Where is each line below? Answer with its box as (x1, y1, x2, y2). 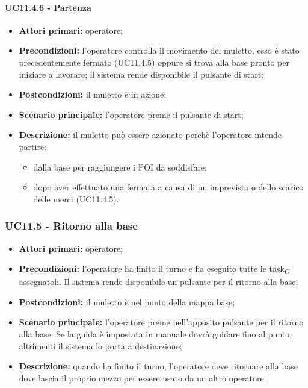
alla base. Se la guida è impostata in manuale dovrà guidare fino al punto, (19, 328, 292, 340)
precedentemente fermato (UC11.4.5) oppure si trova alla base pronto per (19, 55, 289, 68)
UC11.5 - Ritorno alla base (5, 218, 138, 233)
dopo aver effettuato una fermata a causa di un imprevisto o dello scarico (33, 181, 304, 193)
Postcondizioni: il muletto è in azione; (19, 88, 167, 101)
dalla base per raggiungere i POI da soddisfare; (33, 160, 207, 173)
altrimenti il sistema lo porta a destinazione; (19, 339, 182, 352)
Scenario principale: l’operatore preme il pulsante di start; (19, 108, 244, 120)
